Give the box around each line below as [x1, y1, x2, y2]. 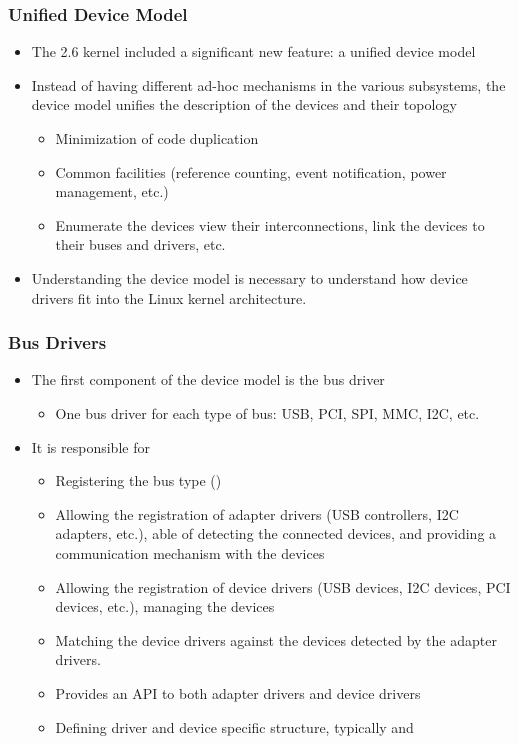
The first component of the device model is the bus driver [31, 369, 385, 390]
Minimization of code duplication [55, 128, 259, 148]
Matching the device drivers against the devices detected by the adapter [55, 629, 497, 650]
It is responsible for [31, 436, 150, 457]
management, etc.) [55, 181, 169, 202]
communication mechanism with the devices [55, 542, 325, 563]
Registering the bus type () [55, 470, 222, 491]
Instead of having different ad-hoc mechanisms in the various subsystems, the [31, 74, 506, 95]
